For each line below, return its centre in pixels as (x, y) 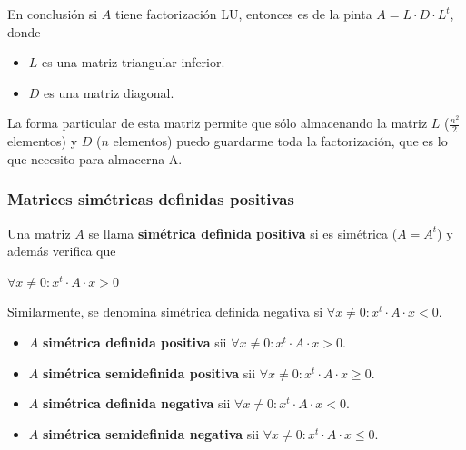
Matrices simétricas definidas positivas (151, 199)
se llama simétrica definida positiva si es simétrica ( (243, 233)
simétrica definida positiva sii (134, 342)
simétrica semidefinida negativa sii (151, 433)
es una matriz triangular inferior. (134, 62)
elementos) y (43, 141)
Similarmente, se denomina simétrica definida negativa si (165, 312)
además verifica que (62, 251)
